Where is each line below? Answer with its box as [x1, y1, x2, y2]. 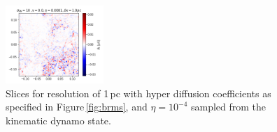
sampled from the [190, 99, 267, 114]
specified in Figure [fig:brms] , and [6, 99, 148, 114]
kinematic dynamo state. [6, 113, 111, 127]
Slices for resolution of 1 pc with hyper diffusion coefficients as [6, 85, 271, 100]
